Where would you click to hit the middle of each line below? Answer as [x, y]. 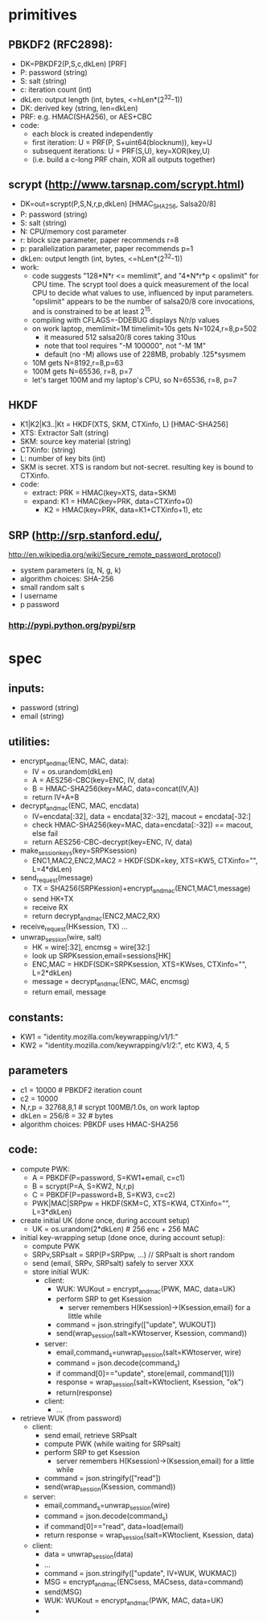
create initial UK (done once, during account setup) [105, 1220]
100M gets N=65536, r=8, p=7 [82, 371]
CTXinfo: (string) [48, 450]
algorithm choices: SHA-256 [67, 579]
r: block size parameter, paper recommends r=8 [99, 240]
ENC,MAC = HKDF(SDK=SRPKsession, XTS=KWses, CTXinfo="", [140, 965]
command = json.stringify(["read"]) [102, 1478]
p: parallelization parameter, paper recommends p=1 [107, 249]
